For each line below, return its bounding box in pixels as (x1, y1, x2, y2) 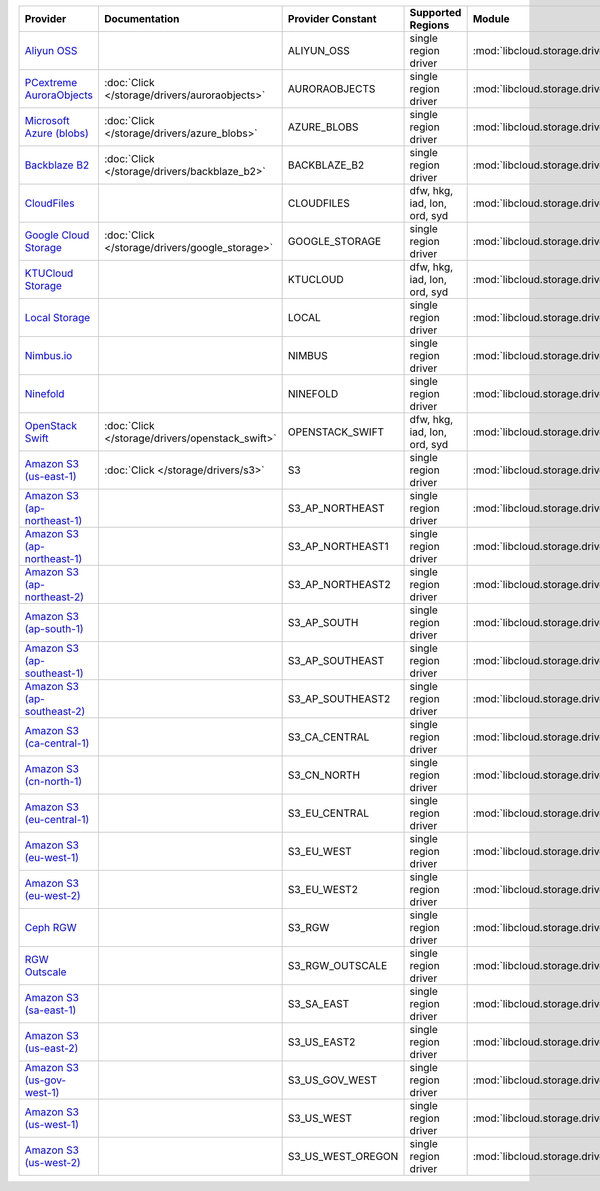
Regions (409, 18, 450, 32)
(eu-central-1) (24, 813, 90, 826)
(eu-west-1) (24, 851, 80, 864)
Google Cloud (24, 228, 90, 242)
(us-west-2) (24, 1156, 81, 1169)
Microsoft (24, 114, 70, 127)
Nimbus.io (24, 349, 73, 362)
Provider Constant (287, 12, 377, 25)
